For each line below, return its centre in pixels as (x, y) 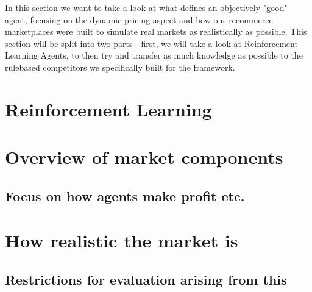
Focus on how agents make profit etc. (125, 195)
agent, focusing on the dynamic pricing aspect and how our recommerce (139, 19)
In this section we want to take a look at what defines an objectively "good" (146, 7)
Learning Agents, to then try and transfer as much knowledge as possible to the (154, 55)
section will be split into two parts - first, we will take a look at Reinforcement (151, 43)
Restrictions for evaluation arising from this (146, 279)
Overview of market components (144, 157)
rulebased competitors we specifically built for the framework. (120, 67)
